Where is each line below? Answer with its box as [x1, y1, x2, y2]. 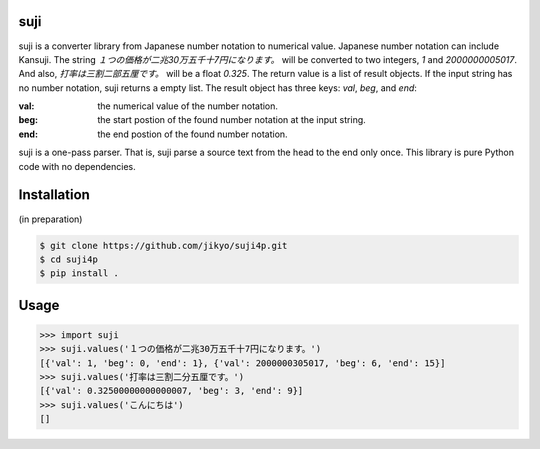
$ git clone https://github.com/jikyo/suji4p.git [39, 240, 288, 251]
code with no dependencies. [18, 160, 137, 172]
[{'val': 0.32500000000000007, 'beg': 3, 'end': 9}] [39, 385, 304, 397]
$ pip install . [39, 268, 120, 279]
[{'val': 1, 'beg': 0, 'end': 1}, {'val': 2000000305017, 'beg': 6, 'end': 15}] [39, 357, 446, 369]
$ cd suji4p [39, 253, 99, 265]
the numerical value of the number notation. [97, 100, 279, 112]
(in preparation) [18, 213, 83, 225]
